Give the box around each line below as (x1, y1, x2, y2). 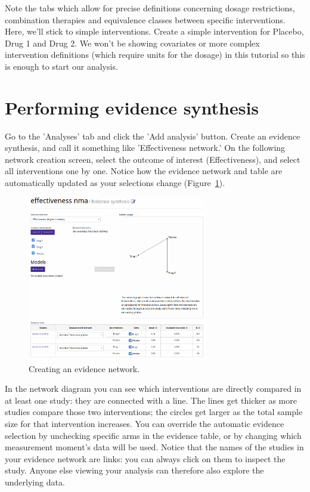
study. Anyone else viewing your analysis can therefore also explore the (5, 464, 264, 476)
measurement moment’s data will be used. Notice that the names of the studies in (5, 441, 304, 453)
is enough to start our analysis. (5, 60, 118, 72)
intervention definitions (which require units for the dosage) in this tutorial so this (5, 48, 305, 61)
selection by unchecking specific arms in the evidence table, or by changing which (5, 429, 302, 441)
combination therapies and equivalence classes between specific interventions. (5, 13, 286, 26)
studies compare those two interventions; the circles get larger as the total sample (5, 406, 303, 418)
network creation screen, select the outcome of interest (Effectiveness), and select (5, 153, 300, 165)
